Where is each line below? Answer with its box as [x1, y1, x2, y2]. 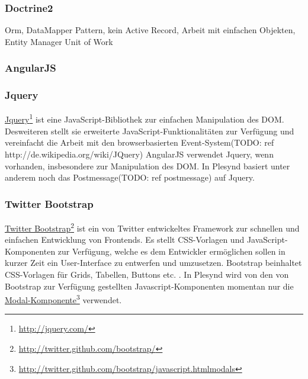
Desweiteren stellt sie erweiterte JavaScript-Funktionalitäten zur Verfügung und [5, 124, 294, 137]
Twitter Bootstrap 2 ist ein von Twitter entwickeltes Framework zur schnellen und [5, 220, 300, 234]
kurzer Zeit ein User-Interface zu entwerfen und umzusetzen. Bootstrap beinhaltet [5, 256, 302, 269]
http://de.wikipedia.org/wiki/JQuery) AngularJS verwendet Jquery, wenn [5, 147, 274, 160]
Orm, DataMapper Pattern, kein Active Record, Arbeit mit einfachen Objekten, [5, 24, 296, 36]
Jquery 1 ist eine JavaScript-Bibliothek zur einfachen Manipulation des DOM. [5, 111, 284, 126]
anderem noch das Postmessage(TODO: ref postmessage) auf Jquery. [5, 171, 255, 184]
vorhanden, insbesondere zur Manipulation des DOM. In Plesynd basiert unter [5, 159, 290, 172]
